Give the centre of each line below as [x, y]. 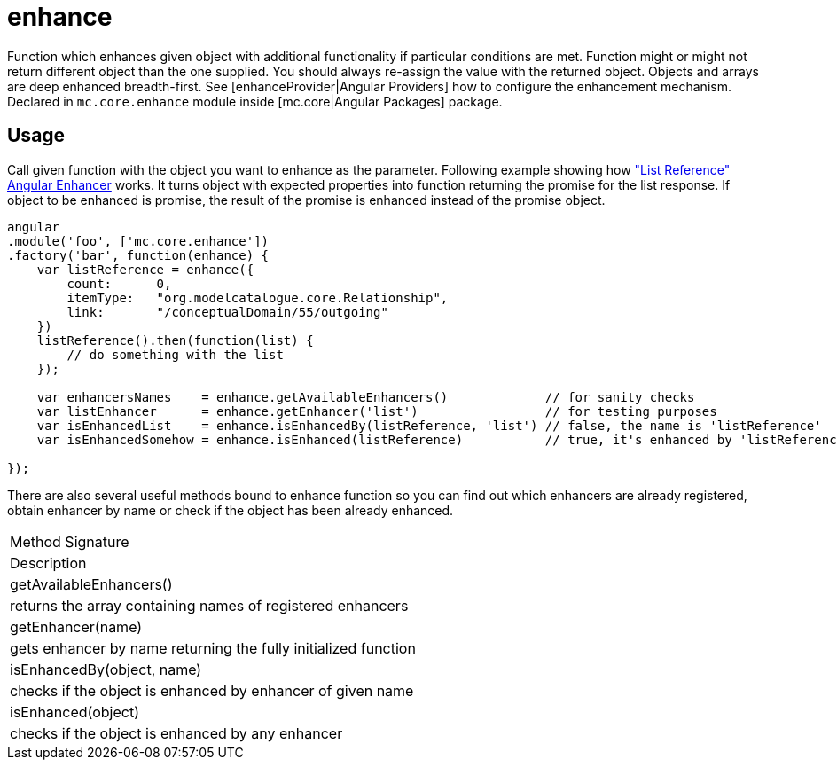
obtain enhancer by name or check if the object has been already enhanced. [231, 510]
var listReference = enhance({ [145, 269]
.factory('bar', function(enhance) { [138, 255]
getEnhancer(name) [76, 626]
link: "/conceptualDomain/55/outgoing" [227, 312]
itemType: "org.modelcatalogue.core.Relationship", [258, 297]
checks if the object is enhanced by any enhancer [176, 733]
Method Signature [70, 541]
